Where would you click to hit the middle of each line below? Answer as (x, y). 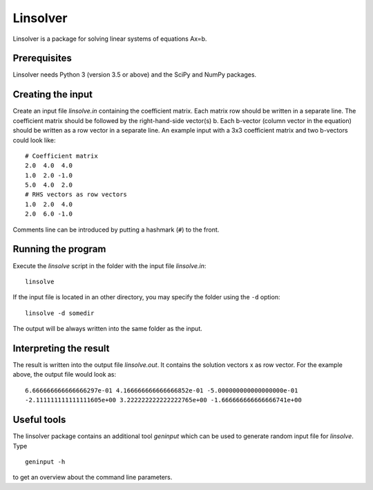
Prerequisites (42, 58)
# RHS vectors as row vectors (76, 195)
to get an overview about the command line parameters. (93, 478)
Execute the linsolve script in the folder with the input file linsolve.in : (109, 265)
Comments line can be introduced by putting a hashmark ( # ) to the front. (116, 229)
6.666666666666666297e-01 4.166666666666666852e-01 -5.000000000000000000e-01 (162, 390)
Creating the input (53, 94)
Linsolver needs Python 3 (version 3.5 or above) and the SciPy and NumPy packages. (135, 75)
